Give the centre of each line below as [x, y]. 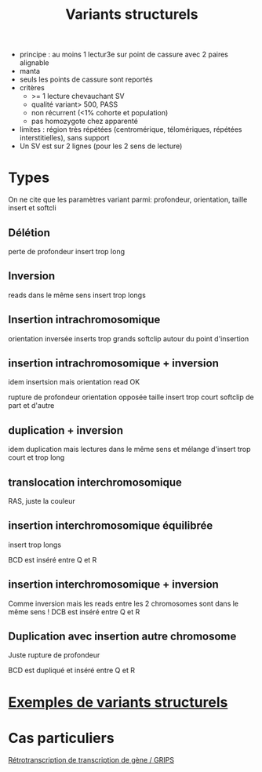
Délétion [29, 233]
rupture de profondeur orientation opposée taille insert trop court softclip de [131, 397]
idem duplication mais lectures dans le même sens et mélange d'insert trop [129, 450]
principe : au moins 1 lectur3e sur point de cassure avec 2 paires [124, 55]
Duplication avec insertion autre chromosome [122, 637]
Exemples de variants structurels [118, 702]
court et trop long [36, 457]
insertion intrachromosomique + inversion [114, 363]
